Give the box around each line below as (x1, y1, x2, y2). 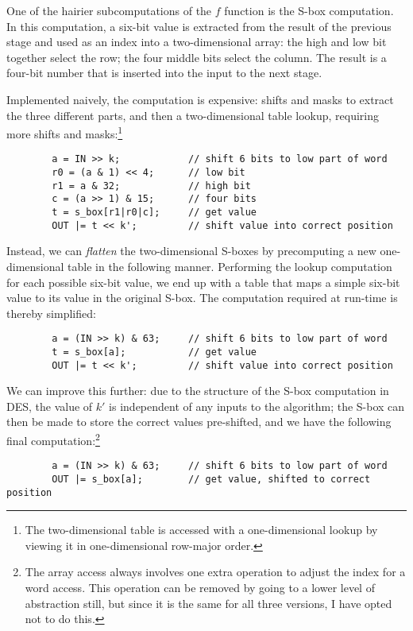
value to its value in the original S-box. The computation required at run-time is (6, 289, 398, 306)
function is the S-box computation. (224, 2, 394, 18)
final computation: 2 (6, 430, 100, 448)
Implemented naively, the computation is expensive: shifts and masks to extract (6, 91, 394, 107)
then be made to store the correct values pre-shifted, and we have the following (6, 413, 392, 430)
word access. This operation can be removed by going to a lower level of (25, 579, 375, 596)
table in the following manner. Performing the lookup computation (68, 257, 392, 274)
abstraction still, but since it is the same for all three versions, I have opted (25, 594, 392, 611)
